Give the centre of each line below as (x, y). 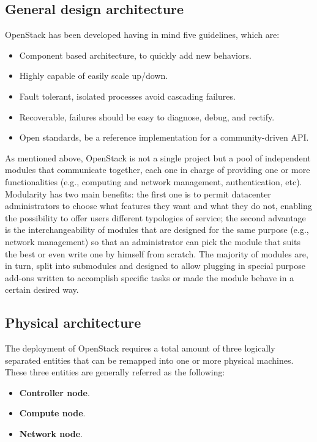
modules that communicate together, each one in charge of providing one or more (158, 170)
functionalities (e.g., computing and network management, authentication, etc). (154, 181)
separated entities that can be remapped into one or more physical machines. (149, 360)
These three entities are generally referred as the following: (115, 372)
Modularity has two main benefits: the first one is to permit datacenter (138, 193)
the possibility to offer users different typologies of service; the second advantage (155, 217)
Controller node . (54, 392)
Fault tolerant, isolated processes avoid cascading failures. (127, 96)
